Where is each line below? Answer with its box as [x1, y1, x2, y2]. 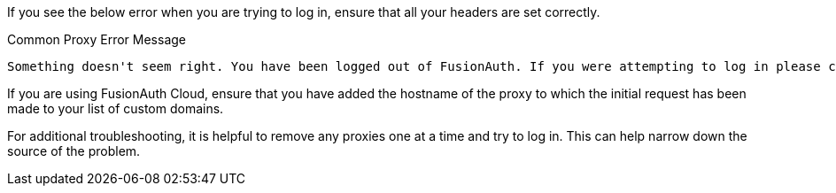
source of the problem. [7, 143, 141, 158]
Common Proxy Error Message [7, 32, 187, 47]
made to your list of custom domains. [7, 101, 224, 116]
